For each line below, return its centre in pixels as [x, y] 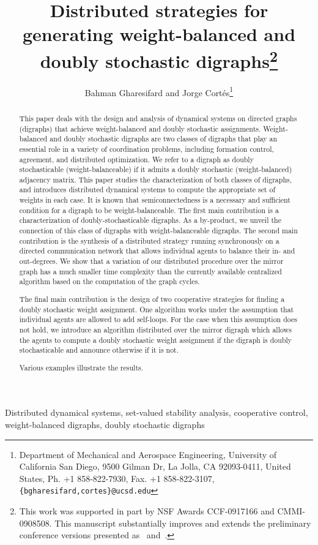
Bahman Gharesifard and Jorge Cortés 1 [159, 91]
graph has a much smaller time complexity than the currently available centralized [150, 271]
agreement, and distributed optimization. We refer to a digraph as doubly [136, 159]
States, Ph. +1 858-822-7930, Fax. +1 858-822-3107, [117, 478]
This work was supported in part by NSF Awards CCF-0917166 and [147, 511]
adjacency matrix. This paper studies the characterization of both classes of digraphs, [156, 179]
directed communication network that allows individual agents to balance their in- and [157, 251]
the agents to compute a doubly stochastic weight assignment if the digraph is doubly [156, 340]
